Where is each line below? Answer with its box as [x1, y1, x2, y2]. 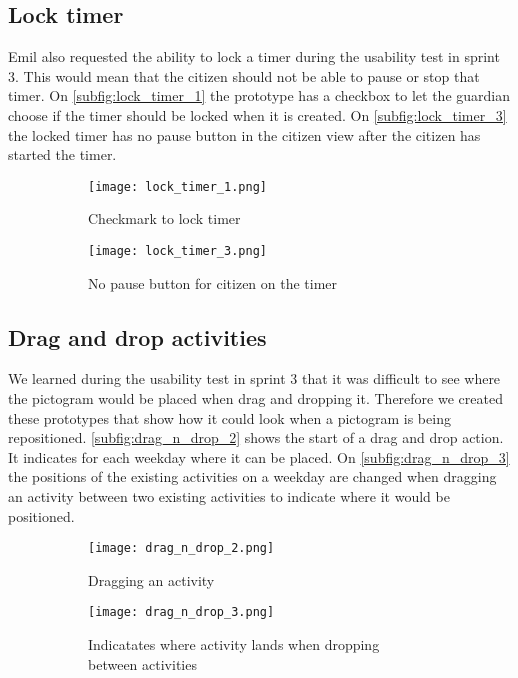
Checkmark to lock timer [88, 208, 241, 229]
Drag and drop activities [8, 321, 267, 352]
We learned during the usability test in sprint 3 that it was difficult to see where [8, 368, 501, 389]
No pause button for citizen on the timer [88, 272, 338, 293]
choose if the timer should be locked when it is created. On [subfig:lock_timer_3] [8, 104, 507, 125]
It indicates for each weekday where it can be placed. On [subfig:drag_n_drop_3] [8, 446, 510, 467]
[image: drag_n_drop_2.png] [88, 541, 275, 556]
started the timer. [8, 144, 117, 165]
